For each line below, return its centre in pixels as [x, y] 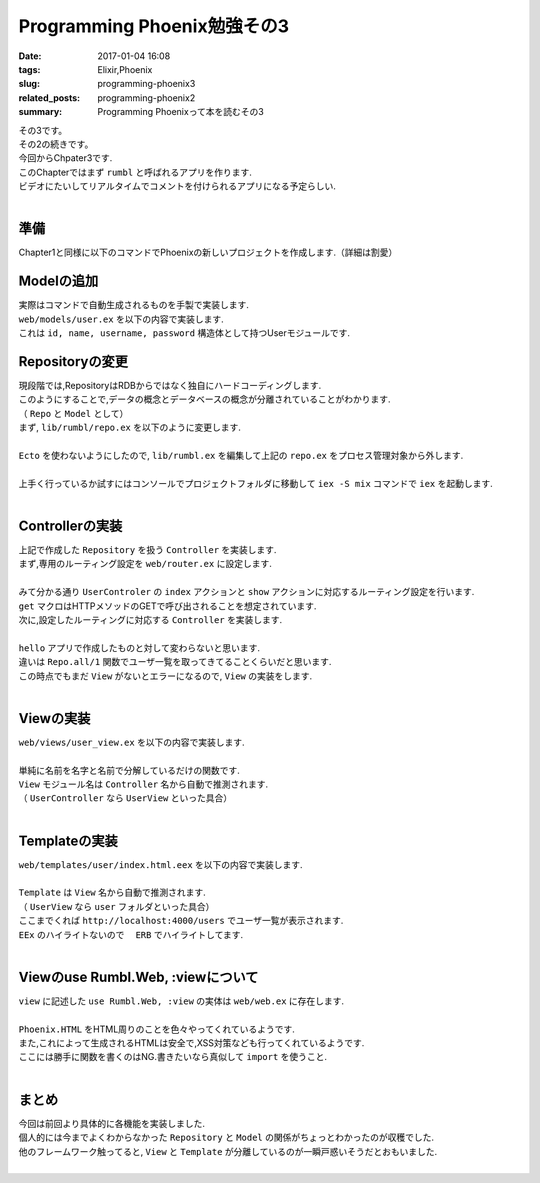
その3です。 [43, 130]
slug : [29, 84]
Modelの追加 [58, 281]
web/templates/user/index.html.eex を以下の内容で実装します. [161, 864]
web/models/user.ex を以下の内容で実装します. [121, 319]
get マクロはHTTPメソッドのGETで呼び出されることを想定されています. [167, 606]
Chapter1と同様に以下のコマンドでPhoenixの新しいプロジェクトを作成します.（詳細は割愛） [208, 252]
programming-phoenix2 [146, 97]
